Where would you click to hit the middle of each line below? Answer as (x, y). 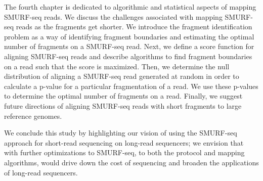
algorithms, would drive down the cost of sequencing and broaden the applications (131, 162)
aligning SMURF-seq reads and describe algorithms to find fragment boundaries (128, 56)
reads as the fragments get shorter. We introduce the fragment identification (134, 27)
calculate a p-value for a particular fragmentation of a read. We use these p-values (131, 86)
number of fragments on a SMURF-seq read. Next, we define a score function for (129, 46)
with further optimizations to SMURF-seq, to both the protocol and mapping (124, 152)
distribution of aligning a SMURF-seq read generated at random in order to (122, 76)
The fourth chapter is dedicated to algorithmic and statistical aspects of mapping (130, 7)
